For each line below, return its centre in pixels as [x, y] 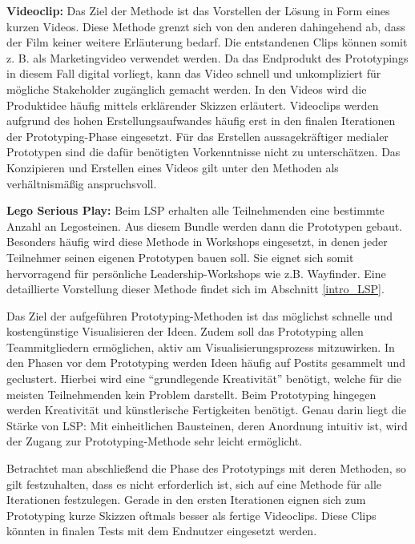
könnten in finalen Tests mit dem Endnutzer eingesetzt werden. [162, 531]
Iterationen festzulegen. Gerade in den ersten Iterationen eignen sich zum [186, 500]
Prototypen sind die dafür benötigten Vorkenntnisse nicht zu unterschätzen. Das [203, 152]
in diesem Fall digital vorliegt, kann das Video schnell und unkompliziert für [194, 73]
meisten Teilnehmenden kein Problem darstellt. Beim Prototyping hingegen [191, 394]
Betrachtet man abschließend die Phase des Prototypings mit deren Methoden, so [206, 468]
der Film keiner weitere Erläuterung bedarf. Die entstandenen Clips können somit [207, 42]
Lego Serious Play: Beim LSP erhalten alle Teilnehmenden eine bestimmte [195, 210]
